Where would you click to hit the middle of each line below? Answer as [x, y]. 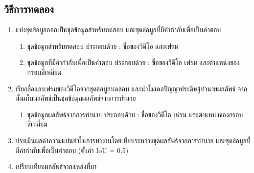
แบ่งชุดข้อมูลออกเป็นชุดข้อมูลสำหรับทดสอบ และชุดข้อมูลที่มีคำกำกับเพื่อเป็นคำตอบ [118, 30]
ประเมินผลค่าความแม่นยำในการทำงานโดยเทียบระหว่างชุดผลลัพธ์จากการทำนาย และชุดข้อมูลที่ [133, 140]
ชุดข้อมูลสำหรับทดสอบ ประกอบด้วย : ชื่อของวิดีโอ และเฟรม [103, 46]
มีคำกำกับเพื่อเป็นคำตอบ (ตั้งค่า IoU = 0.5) [72, 150]
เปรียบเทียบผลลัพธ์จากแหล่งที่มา [56, 166]
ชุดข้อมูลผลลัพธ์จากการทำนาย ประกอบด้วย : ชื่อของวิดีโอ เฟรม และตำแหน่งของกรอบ [135, 114]
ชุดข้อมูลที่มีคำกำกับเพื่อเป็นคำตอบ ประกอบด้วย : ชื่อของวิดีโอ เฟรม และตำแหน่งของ [133, 62]
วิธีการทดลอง [29, 9]
